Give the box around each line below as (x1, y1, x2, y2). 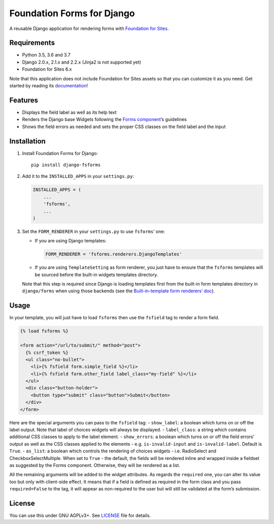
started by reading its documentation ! (9, 83, 88, 89)
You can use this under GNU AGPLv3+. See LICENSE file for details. (9, 512, 151, 518)
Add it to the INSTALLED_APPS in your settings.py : (22, 173, 134, 179)
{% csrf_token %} (25, 350, 68, 355)
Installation (9, 137, 46, 145)
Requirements (9, 39, 55, 47)
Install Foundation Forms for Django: (22, 150, 98, 156)
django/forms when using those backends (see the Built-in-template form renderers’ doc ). (22, 288, 215, 294)
